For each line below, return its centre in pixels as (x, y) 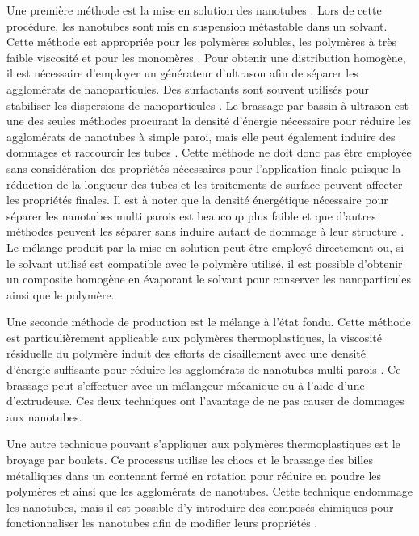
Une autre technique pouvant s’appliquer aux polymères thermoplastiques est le (203, 444)
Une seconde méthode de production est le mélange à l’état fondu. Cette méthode (209, 322)
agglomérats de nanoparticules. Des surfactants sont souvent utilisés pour (188, 88)
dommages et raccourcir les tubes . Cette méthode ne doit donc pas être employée (209, 152)
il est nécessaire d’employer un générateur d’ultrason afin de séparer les (182, 73)
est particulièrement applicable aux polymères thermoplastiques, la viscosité (194, 337)
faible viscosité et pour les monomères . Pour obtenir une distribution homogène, (206, 57)
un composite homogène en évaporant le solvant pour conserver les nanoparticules (209, 279)
